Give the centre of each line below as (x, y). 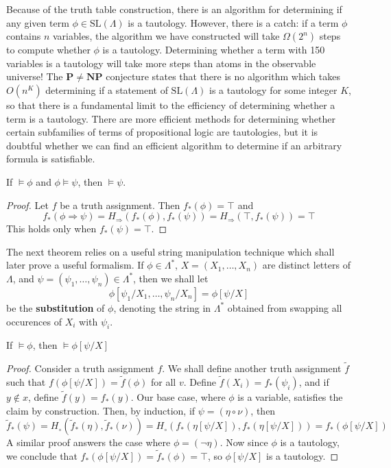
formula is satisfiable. (51, 159)
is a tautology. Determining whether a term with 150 (214, 50)
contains (24, 36)
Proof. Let (27, 205)
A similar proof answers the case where (88, 442)
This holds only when (51, 229)
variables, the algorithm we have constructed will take (166, 36)
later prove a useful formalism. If (75, 265)
